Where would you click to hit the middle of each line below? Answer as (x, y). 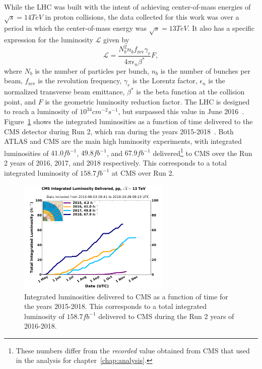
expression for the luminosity (49, 40)
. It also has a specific (221, 28)
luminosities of (26, 153)
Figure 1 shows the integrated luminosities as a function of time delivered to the (128, 121)
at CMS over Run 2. (143, 172)
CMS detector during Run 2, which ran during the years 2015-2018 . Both (119, 131)
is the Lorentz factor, (165, 81)
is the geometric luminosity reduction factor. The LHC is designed (147, 101)
